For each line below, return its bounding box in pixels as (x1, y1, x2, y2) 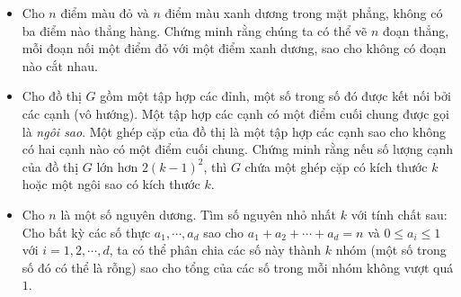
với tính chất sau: (350, 204, 448, 223)
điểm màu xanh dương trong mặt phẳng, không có (164, 4, 443, 22)
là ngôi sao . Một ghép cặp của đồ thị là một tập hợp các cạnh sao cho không (22, 121, 447, 140)
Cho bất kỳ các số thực (22, 222, 151, 241)
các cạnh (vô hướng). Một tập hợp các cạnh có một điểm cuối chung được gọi (22, 103, 449, 122)
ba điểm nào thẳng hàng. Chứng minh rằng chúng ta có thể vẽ (22, 21, 368, 40)
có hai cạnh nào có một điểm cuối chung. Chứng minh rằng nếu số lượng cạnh (22, 139, 454, 158)
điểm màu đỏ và (60, 4, 149, 22)
